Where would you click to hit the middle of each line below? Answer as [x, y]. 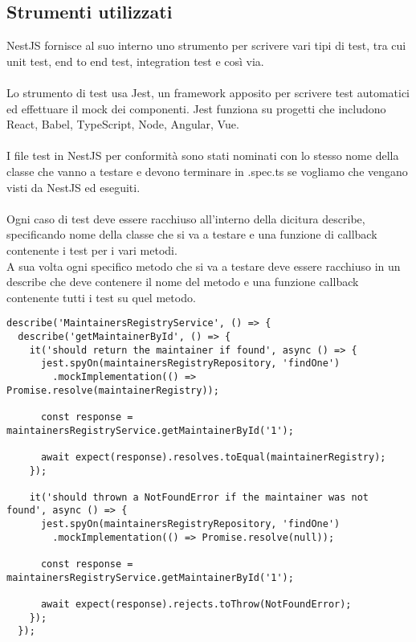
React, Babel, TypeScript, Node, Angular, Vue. [123, 124]
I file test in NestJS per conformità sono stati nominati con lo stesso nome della [203, 155]
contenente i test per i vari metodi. [92, 249]
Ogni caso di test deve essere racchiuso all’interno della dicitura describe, [186, 218]
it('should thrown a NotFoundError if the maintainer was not [199, 497]
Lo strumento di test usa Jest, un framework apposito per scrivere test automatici [208, 92]
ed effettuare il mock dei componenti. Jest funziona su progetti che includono [196, 108]
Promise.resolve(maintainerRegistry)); [113, 390]
